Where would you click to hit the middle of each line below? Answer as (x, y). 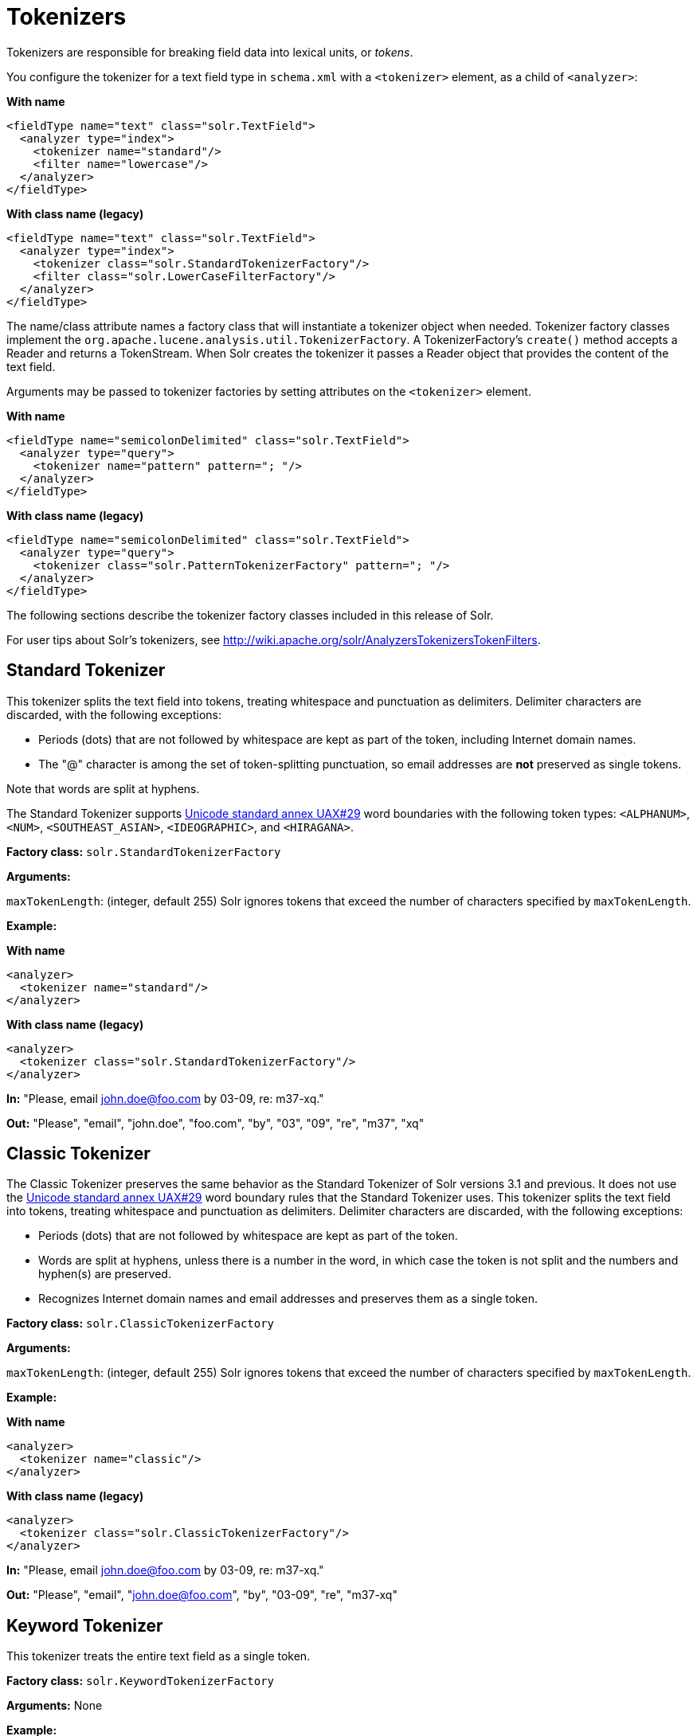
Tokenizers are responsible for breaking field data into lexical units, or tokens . (210, 52)
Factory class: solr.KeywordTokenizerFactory (141, 1681)
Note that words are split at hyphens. (103, 788)
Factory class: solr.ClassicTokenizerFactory (141, 1324)
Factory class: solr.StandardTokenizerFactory (144, 851)
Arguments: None (55, 1706)
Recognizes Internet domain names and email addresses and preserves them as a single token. (288, 1299)
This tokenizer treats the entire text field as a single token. (159, 1656)
